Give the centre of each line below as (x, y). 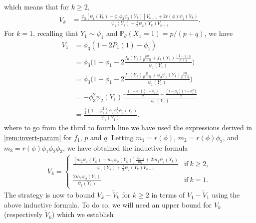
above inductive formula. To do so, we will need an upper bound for (108, 204)
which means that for (37, 6)
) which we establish (83, 214)
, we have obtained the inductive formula (125, 147)
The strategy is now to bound (49, 194)
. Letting (120, 137)
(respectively (23, 214)
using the (226, 194)
